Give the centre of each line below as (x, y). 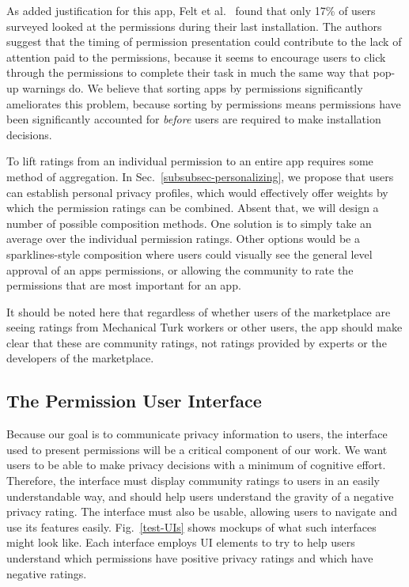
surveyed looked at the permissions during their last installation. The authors (194, 26)
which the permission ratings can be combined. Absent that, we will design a (193, 208)
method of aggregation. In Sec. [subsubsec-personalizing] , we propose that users (200, 176)
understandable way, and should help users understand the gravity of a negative (200, 496)
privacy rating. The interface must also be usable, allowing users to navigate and (202, 511)
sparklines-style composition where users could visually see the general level (189, 254)
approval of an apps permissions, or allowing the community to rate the (180, 269)
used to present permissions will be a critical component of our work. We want (197, 449)
